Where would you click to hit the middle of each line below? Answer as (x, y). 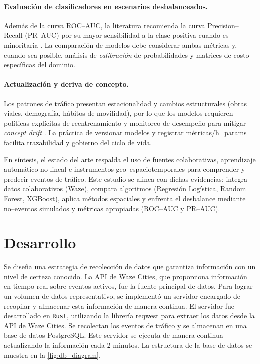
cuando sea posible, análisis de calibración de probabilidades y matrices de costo (127, 55)
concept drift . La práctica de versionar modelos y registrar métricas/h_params (125, 133)
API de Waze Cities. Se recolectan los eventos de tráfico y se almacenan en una (125, 325)
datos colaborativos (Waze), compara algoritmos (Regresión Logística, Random (125, 189)
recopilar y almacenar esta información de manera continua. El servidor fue (119, 306)
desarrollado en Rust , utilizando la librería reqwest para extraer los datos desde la (129, 316)
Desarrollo (40, 243)
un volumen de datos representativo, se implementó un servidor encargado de (122, 296)
